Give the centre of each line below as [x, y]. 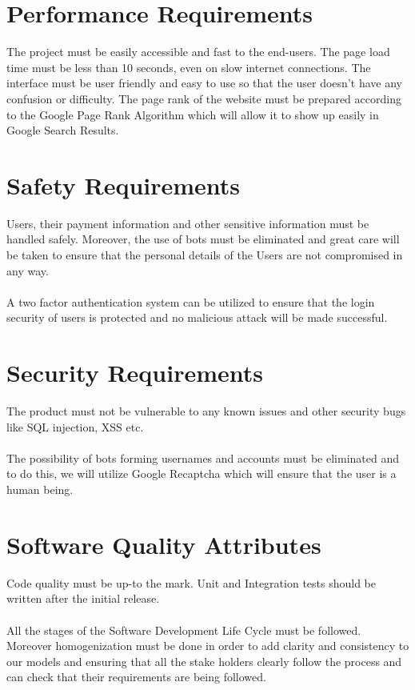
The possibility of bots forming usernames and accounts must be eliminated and [203, 457]
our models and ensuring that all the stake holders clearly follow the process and [204, 661]
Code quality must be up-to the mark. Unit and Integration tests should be [192, 582]
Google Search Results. [63, 130]
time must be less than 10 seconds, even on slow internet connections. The [189, 67]
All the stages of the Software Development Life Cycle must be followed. [184, 630]
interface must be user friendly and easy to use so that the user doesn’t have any [204, 83]
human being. [40, 489]
